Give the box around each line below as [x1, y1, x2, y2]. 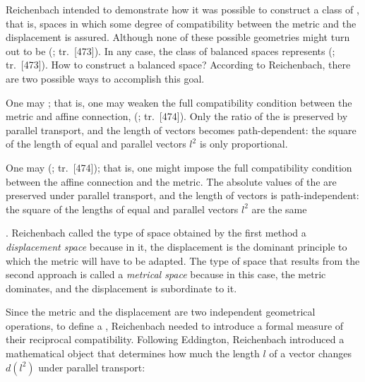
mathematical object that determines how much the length [6, 346, 260, 361]
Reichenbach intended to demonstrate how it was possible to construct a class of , [6, 2, 359, 16]
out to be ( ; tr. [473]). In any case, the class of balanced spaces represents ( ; [6, 43, 335, 58]
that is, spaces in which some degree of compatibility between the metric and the [6, 16, 357, 30]
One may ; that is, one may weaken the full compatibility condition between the [6, 95, 352, 109]
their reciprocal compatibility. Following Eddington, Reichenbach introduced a [6, 332, 345, 347]
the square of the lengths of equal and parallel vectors [6, 201, 239, 216]
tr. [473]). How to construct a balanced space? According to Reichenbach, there [6, 57, 351, 72]
